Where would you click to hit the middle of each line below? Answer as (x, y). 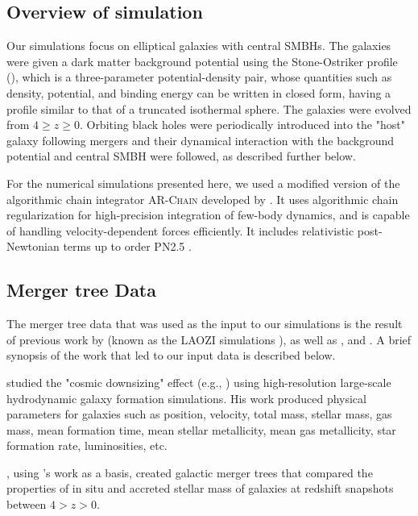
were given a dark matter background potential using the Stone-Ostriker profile (202, 61)
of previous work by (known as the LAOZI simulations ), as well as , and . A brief (209, 339)
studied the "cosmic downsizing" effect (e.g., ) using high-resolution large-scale (199, 382)
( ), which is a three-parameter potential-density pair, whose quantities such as (199, 77)
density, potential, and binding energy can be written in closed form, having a (199, 92)
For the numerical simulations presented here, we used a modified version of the (203, 183)
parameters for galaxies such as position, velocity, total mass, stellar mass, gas (199, 414)
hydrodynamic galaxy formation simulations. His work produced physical (186, 398)
